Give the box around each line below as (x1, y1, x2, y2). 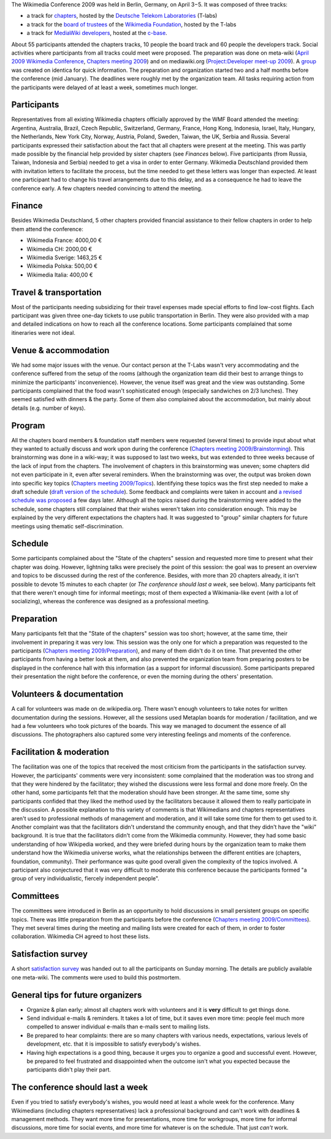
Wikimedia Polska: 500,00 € (26, 262, 98, 270)
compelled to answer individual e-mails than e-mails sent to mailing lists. (26, 1023, 210, 1030)
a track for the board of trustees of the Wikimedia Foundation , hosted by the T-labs (26, 20, 237, 28)
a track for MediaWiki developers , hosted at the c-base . (26, 29, 168, 37)
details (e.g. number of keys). (11, 404, 86, 412)
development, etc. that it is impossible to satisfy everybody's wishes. (26, 1040, 201, 1047)
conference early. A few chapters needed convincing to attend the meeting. (11, 184, 203, 192)
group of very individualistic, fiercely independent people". (11, 875, 159, 882)
